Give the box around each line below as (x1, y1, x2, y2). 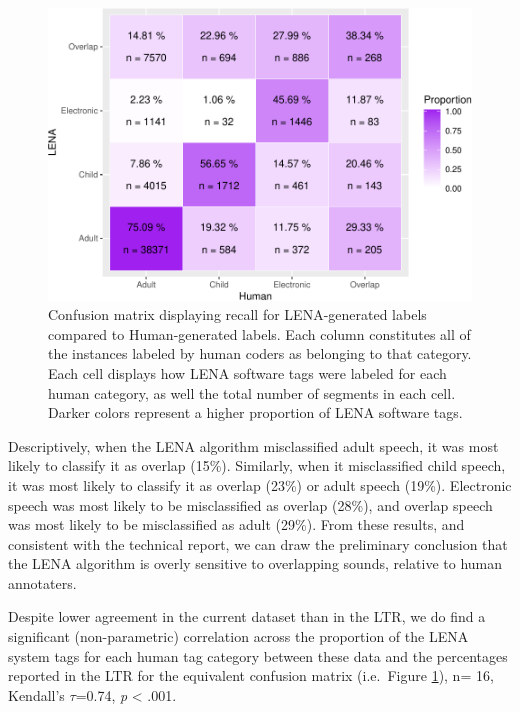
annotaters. (8, 572, 77, 593)
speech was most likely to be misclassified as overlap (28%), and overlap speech (8, 494, 493, 515)
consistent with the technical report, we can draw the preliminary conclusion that (8, 533, 508, 554)
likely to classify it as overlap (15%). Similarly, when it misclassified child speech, (8, 455, 506, 476)
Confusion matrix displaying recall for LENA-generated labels (48, 304, 427, 325)
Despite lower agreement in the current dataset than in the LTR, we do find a (8, 606, 486, 627)
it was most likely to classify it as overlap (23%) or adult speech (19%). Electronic (8, 474, 512, 495)
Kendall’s (8, 684, 65, 705)
